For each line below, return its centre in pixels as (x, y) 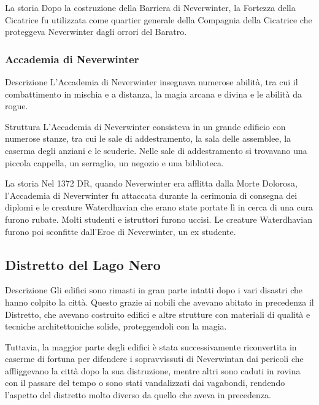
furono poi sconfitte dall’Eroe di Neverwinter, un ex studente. (121, 231)
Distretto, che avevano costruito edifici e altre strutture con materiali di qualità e (158, 314)
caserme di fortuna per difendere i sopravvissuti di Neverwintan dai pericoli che (154, 359)
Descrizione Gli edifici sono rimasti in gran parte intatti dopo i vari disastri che (154, 290)
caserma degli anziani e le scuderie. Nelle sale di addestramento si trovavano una (156, 150)
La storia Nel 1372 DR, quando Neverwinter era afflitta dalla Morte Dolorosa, (151, 183)
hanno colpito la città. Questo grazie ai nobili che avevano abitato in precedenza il (159, 302)
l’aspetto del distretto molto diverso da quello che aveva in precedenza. (138, 395)
